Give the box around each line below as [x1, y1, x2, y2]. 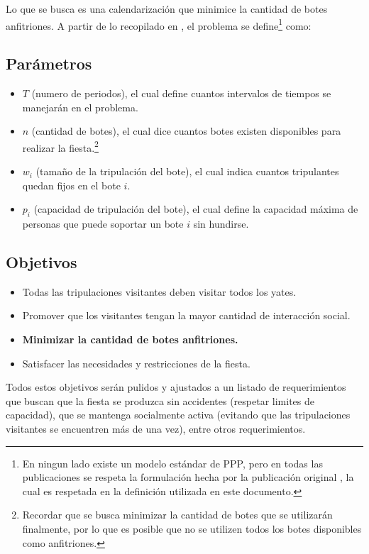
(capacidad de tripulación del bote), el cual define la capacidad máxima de [33, 201, 358, 216]
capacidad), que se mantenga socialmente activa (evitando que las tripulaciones [6, 407, 351, 422]
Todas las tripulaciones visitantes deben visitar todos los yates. [22, 284, 297, 299]
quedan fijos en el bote [22, 177, 121, 192]
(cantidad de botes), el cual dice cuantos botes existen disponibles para [31, 123, 341, 138]
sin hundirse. [193, 216, 249, 231]
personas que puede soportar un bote [22, 216, 184, 231]
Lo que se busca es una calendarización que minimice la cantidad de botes [6, 1, 328, 16]
